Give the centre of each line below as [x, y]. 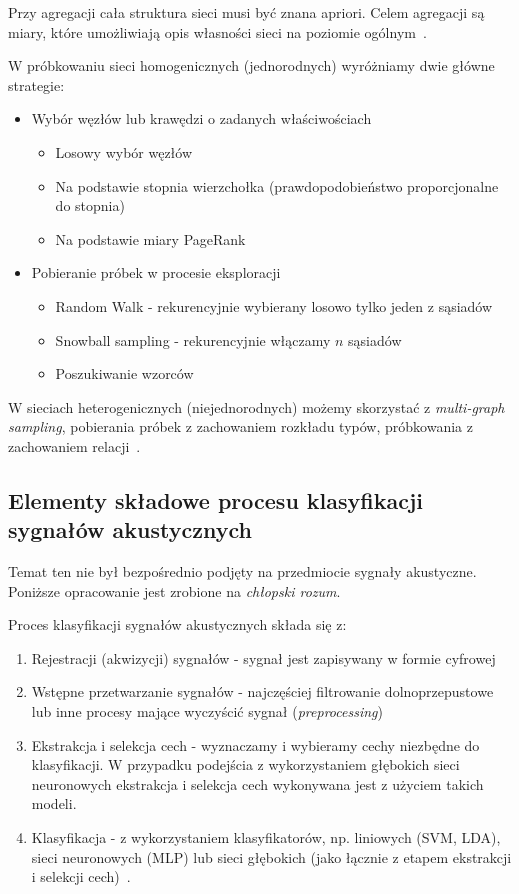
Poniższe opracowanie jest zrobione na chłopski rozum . [174, 590]
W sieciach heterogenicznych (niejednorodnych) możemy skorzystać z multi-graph [256, 406]
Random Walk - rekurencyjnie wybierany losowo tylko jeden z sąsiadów [274, 305]
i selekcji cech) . [81, 876]
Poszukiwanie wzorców [124, 373]
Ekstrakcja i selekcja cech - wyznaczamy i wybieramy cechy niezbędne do [255, 744]
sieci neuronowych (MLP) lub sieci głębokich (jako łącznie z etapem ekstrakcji [271, 856]
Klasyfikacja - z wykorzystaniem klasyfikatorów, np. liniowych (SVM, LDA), [266, 837]
